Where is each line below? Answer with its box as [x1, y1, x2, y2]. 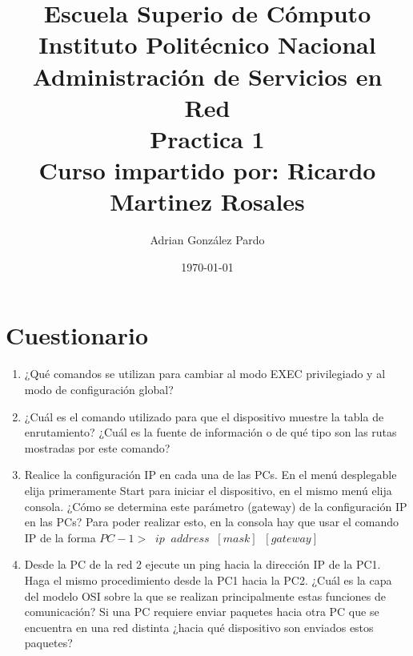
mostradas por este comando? [24, 439, 170, 456]
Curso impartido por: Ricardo [38, 154, 376, 187]
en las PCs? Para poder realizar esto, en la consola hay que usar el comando [24, 513, 399, 530]
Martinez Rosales [110, 185, 305, 218]
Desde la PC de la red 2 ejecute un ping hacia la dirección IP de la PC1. [24, 556, 381, 573]
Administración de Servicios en [32, 59, 383, 92]
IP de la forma [24, 529, 96, 545]
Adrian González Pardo [150, 231, 265, 248]
